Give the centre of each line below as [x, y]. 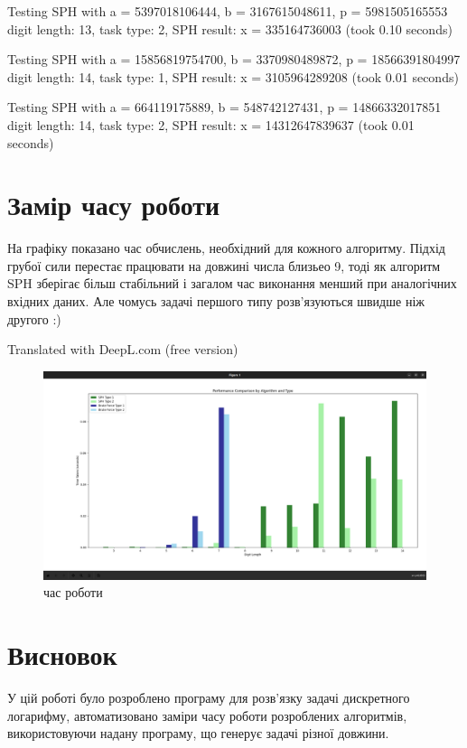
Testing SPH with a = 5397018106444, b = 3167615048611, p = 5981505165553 [228, 11]
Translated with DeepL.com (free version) [123, 349]
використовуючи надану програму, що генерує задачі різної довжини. [198, 733]
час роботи [73, 592]
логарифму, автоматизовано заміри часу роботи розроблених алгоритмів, [207, 715]
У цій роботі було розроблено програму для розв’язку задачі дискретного [209, 698]
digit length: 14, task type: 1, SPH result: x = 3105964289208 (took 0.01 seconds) [233, 76]
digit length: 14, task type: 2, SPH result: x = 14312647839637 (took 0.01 [211, 124]
